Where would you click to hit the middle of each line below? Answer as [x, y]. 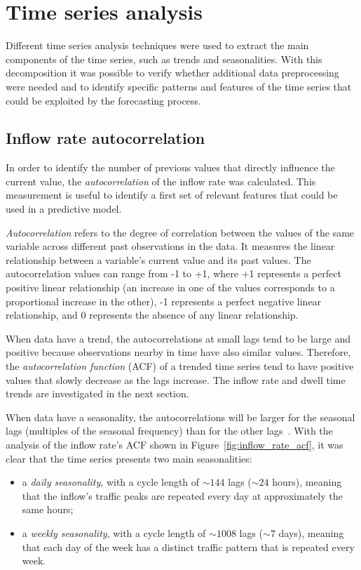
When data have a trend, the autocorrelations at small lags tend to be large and [178, 338]
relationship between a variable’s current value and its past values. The [158, 259]
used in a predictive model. [64, 209]
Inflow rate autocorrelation [105, 138]
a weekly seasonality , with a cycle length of [114, 532]
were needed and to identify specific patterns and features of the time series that [179, 86]
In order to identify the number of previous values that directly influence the [170, 167]
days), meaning [311, 532]
